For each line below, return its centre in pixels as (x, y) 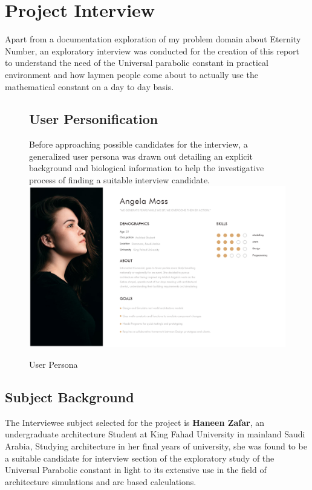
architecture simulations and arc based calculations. (101, 481)
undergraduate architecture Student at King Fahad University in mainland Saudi (155, 434)
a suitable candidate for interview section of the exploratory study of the (140, 458)
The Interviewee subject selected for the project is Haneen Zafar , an (135, 422)
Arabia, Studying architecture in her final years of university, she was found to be (156, 446)
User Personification (94, 119)
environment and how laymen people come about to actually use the (132, 74)
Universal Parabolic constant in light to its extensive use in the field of (136, 470)
